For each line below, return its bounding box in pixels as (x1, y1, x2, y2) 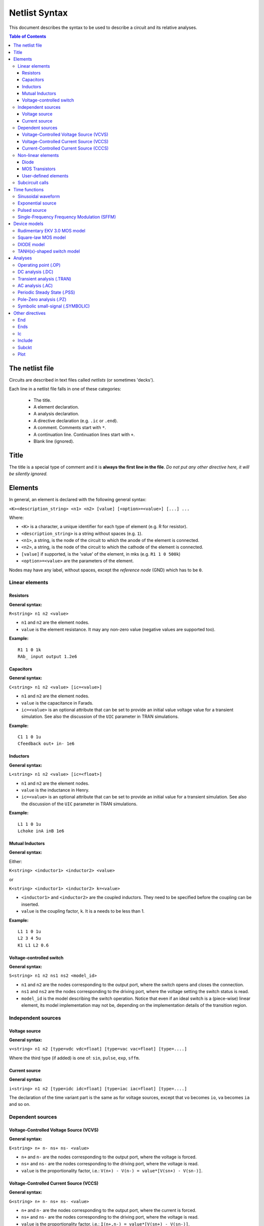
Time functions (13, 186, 44, 192)
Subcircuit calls (18, 179, 49, 186)
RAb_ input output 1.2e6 (18, 654, 77, 659)
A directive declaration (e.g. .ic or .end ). (33, 417, 118, 424)
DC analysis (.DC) (18, 269, 54, 275)
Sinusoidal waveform (18, 193, 60, 199)
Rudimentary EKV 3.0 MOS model (18, 228, 86, 233)
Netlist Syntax (9, 7, 68, 18)
